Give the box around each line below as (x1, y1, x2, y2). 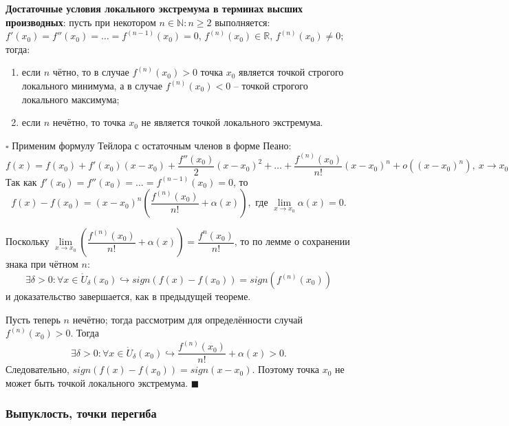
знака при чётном (6, 257, 78, 271)
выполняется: (215, 14, 270, 29)
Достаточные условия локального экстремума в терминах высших (6, 1, 303, 15)
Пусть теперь (6, 312, 61, 326)
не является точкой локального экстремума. (141, 115, 323, 129)
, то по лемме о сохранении (234, 234, 350, 248)
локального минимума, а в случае (21, 78, 162, 92)
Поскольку (6, 234, 50, 248)
